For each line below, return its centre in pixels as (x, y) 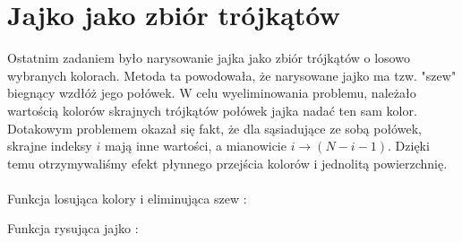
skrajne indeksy (50, 146)
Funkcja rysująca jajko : (73, 228)
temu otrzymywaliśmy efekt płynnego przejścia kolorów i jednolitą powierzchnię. (227, 163)
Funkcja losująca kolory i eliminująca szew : (127, 198)
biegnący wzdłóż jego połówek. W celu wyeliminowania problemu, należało (212, 93)
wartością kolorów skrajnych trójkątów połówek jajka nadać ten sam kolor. (212, 110)
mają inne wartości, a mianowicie (195, 146)
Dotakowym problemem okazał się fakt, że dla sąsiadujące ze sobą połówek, (214, 128)
